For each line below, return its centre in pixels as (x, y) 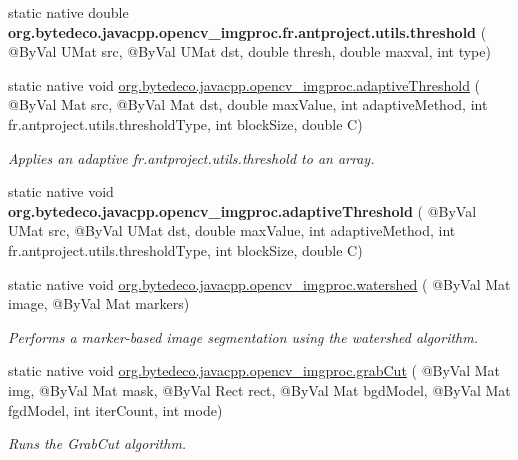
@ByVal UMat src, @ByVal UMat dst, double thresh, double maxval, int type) (249, 51)
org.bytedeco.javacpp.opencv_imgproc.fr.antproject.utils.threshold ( (247, 31)
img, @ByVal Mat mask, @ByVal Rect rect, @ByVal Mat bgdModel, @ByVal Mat (259, 389)
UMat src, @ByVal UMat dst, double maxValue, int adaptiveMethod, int (232, 230)
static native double (68, 12)
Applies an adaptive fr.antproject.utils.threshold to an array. (191, 157)
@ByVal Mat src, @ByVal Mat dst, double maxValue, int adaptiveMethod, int (248, 104)
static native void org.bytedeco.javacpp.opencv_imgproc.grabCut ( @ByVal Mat (254, 370)
